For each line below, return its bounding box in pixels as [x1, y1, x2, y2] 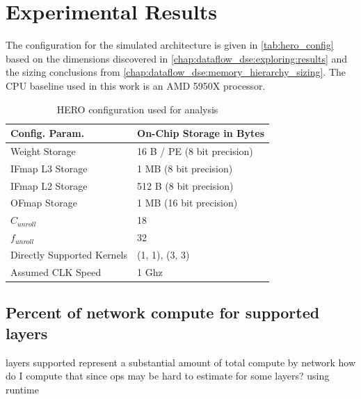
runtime [6, 382, 39, 396]
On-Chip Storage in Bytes [137, 126, 265, 140]
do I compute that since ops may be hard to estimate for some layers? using [6, 368, 330, 383]
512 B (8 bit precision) [137, 178, 234, 193]
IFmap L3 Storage [10, 161, 88, 175]
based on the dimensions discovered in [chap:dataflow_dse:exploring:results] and [6, 51, 348, 65]
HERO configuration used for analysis [56, 101, 218, 116]
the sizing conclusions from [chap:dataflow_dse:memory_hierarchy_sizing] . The [6, 65, 346, 79]
